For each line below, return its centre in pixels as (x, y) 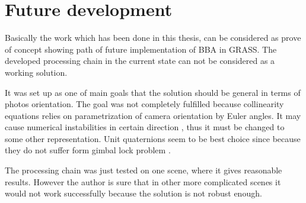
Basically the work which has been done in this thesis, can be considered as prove (153, 38)
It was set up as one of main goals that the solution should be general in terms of (153, 92)
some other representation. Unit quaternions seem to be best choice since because (153, 138)
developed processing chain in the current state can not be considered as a (140, 61)
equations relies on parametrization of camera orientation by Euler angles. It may (153, 115)
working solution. (36, 72)
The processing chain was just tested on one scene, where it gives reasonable (144, 170)
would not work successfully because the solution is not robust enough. (133, 193)
